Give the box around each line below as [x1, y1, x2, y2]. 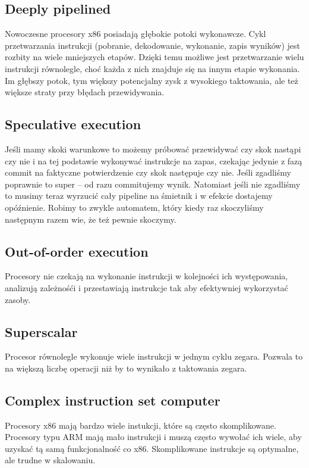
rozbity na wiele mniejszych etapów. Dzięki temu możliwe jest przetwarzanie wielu [5, 51, 304, 63]
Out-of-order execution [5, 242, 149, 260]
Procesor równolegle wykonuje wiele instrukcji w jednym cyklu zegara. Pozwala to [5, 350, 303, 363]
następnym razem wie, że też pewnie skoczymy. [5, 213, 176, 225]
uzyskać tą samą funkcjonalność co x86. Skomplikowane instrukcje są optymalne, [5, 442, 299, 454]
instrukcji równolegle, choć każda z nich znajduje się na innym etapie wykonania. [5, 62, 300, 74]
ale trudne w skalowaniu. [5, 454, 96, 466]
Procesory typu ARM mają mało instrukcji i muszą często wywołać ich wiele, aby [5, 430, 302, 443]
